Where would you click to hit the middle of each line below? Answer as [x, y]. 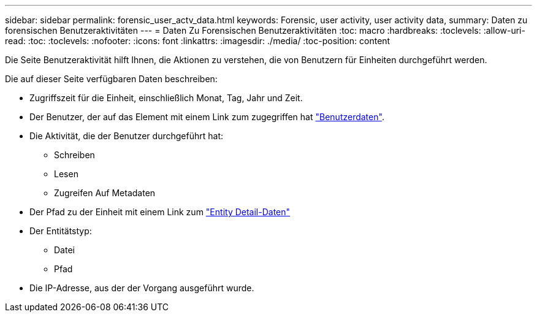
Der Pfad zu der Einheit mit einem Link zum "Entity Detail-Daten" [160, 212]
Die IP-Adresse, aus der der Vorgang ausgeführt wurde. [142, 288]
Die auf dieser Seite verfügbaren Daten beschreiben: [111, 79]
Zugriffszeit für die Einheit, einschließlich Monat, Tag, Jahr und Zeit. [166, 98]
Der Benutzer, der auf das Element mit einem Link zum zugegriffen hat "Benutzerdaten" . [207, 117]
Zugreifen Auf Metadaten [105, 193]
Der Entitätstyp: [61, 231]
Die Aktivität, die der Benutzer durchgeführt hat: [126, 136]
